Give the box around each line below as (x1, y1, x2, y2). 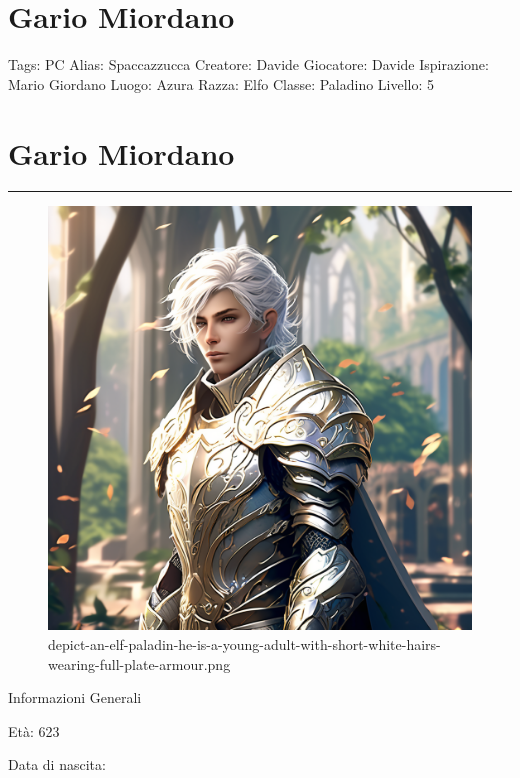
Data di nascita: (8, 754, 106, 775)
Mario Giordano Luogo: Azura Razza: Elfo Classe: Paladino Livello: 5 (8, 73, 435, 94)
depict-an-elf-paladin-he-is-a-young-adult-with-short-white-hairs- (48, 634, 441, 655)
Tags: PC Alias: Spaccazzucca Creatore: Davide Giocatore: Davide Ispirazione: (8, 54, 489, 75)
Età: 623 (8, 720, 60, 741)
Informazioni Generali (8, 687, 142, 708)
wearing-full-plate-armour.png (48, 653, 231, 674)
